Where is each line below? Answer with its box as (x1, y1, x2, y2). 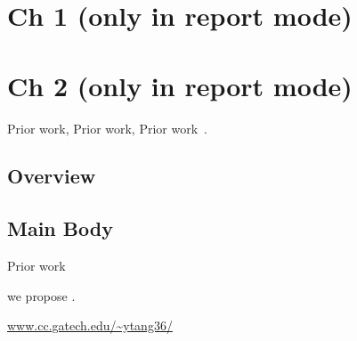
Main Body (7, 215, 113, 242)
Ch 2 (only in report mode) (7, 67, 353, 103)
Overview (7, 162, 96, 190)
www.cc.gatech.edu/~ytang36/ (7, 316, 173, 335)
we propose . (7, 286, 76, 304)
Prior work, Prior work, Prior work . (7, 118, 207, 137)
